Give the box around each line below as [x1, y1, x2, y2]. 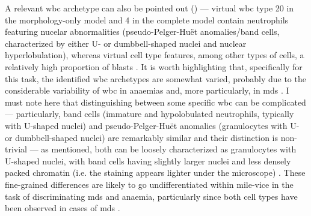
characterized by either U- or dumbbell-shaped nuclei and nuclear [5, 37, 247, 49]
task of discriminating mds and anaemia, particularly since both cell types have [5, 190, 298, 202]
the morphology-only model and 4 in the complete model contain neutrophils [5, 13, 289, 26]
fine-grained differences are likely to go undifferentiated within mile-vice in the [5, 178, 294, 190]
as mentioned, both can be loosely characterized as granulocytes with [41, 143, 297, 155]
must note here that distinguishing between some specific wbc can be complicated [5, 95, 306, 108]
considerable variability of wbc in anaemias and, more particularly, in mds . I [5, 84, 289, 97]
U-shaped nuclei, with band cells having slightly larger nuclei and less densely [5, 154, 291, 167]
